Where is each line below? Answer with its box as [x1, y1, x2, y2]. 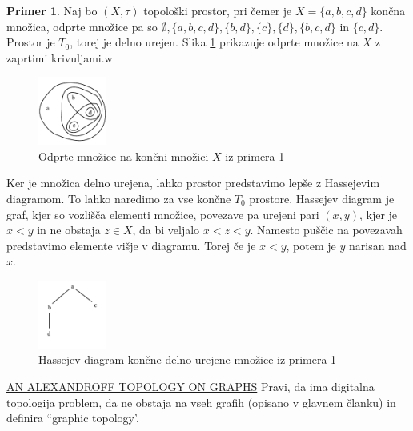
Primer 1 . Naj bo [6, 2, 98, 18]
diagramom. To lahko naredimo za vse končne [6, 190, 231, 206]
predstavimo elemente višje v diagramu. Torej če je [6, 237, 256, 253]
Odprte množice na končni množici [38, 147, 209, 164]
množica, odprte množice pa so [6, 18, 158, 34]
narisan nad [348, 237, 407, 253]
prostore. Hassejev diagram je [249, 190, 395, 206]
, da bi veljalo [132, 221, 200, 238]
